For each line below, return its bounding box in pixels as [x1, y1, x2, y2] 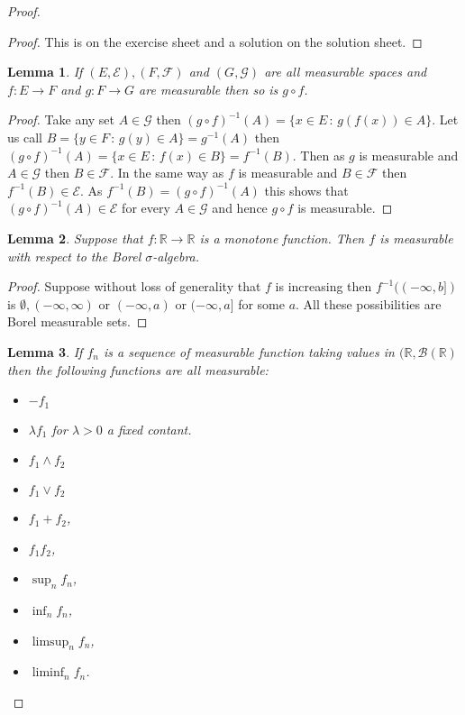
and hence [212, 198, 268, 217]
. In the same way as [110, 163, 224, 182]
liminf [32, 666, 65, 680]
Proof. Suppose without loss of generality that [7, 277, 261, 296]
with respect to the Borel [7, 246, 141, 265]
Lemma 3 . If [7, 342, 83, 361]
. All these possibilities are [296, 294, 442, 313]
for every [122, 198, 170, 217]
